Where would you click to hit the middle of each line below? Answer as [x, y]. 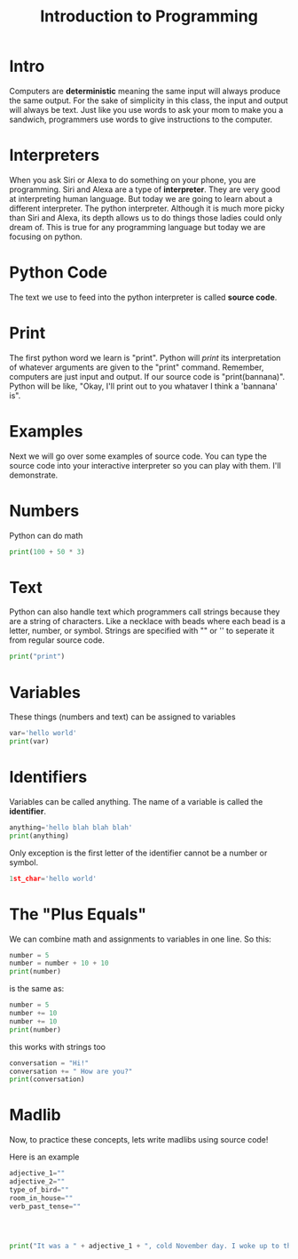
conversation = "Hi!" [49, 1063]
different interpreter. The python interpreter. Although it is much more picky [147, 208]
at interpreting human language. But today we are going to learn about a [141, 198]
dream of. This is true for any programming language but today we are [137, 227]
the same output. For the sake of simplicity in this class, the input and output [149, 100]
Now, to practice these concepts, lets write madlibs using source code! [139, 1140]
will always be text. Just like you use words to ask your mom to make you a [146, 109]
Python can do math [46, 535]
